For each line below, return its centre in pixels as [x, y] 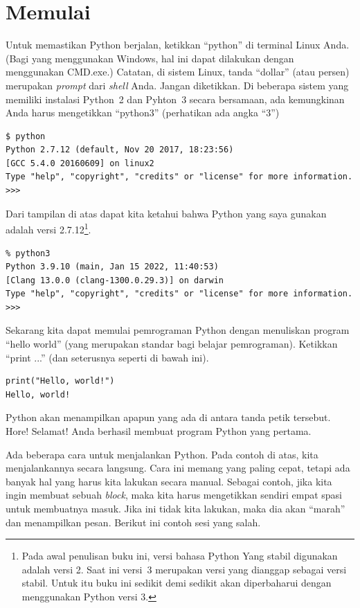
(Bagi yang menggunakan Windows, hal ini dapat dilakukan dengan [150, 58]
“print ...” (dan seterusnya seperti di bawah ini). [107, 357]
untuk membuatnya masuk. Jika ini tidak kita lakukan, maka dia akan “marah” [175, 508]
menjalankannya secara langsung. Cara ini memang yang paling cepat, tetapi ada [178, 468]
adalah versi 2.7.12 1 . [48, 228]
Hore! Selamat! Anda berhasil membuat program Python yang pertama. [159, 431]
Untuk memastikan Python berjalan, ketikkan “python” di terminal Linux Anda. [178, 45]
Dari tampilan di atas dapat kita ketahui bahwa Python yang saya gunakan [166, 213]
